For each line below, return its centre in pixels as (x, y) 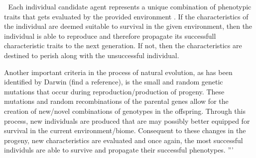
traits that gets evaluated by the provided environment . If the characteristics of (126, 16)
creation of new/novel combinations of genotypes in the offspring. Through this (125, 111)
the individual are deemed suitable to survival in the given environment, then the (128, 26)
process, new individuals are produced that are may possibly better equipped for (127, 120)
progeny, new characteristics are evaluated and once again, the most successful (124, 140)
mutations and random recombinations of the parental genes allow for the (116, 101)
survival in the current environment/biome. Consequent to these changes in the (125, 130)
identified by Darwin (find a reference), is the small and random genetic (114, 82)
